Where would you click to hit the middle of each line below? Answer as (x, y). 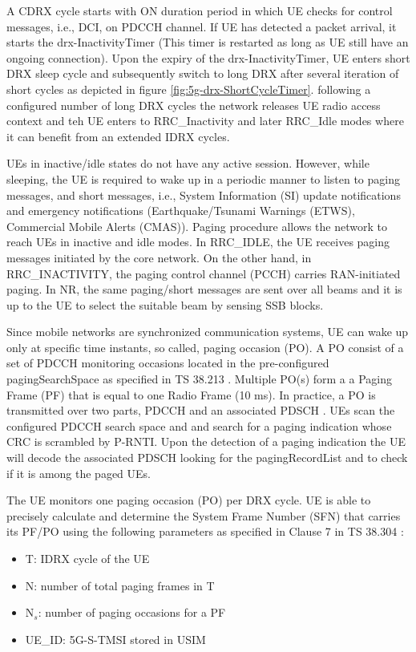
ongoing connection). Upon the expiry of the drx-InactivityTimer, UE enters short (208, 57)
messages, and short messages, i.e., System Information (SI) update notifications (204, 194)
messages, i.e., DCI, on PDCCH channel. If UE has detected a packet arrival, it (202, 26)
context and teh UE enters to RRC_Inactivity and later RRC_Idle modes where (205, 121)
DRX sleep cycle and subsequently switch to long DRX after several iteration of (203, 73)
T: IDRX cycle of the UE (87, 558)
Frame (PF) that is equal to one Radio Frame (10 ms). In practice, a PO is (191, 394)
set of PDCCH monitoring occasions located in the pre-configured (168, 363)
